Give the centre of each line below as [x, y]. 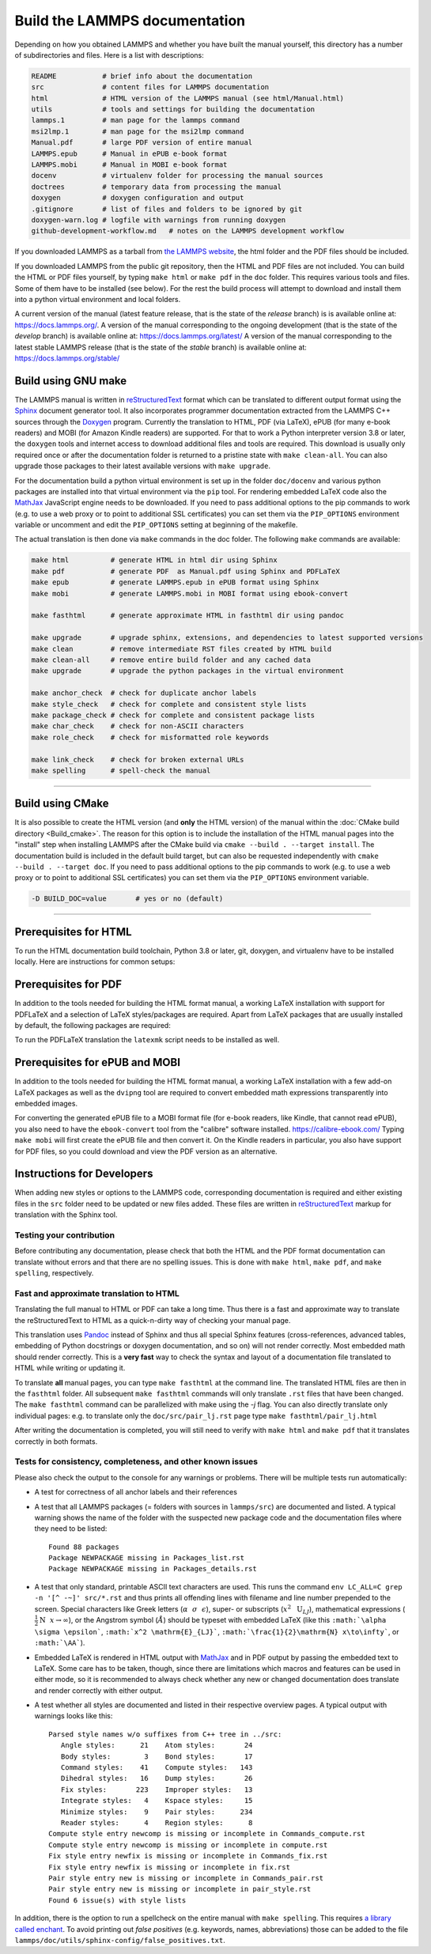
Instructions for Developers [84, 1174]
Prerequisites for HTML [73, 932]
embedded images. [46, 1103]
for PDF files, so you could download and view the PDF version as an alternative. [146, 1151]
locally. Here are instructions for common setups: [95, 962]
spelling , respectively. [54, 1273]
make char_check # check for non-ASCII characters [138, 726]
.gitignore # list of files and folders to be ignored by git [167, 209]
